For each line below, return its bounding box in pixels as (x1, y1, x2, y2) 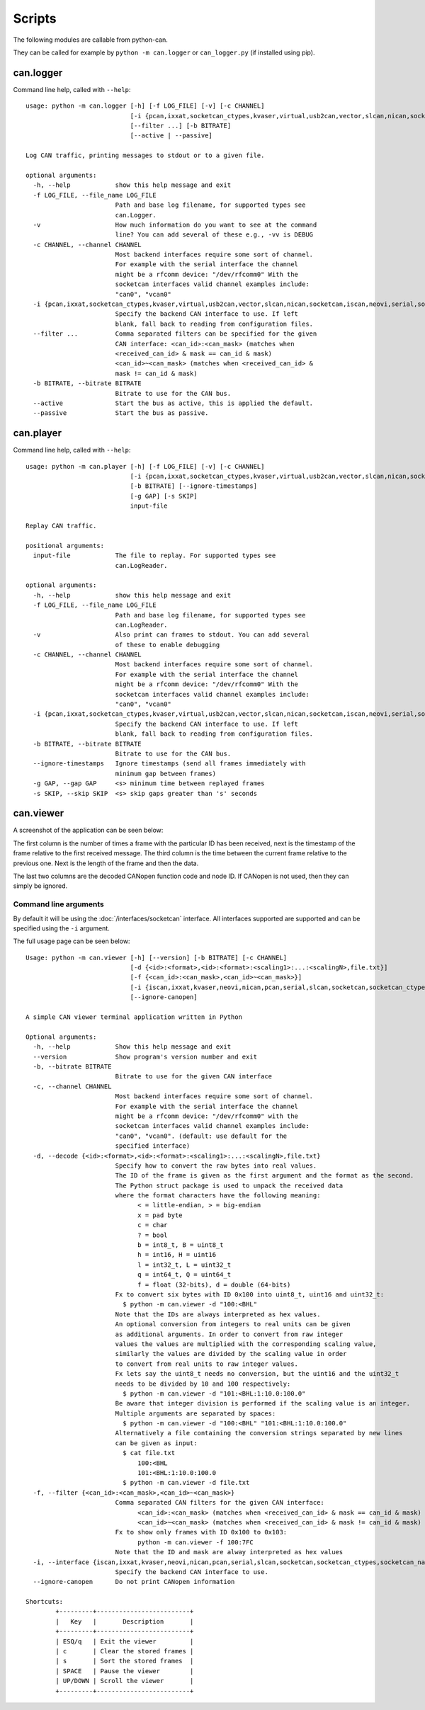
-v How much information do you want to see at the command (33, 220, 317, 229)
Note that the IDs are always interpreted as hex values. (115, 1310, 321, 1318)
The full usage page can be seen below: (13, 937, 130, 945)
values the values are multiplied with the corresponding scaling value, (115, 1340, 377, 1348)
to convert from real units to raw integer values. (115, 1360, 299, 1368)
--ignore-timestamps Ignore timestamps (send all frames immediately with (33, 760, 306, 768)
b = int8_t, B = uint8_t (137, 1241, 224, 1249)
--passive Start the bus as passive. (33, 409, 209, 417)
